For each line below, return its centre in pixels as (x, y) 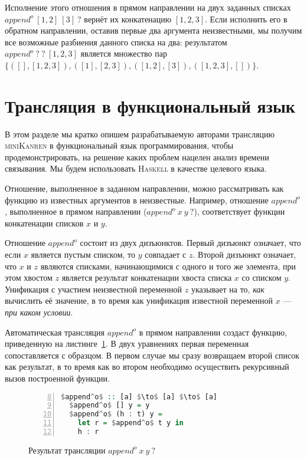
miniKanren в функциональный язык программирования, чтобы (119, 145)
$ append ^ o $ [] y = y (110, 405)
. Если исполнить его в (246, 19)
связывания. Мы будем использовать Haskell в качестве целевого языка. (136, 168)
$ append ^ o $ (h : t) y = (116, 414)
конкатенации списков (44, 223)
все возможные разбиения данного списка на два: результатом (116, 42)
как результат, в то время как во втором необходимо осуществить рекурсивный (147, 367)
